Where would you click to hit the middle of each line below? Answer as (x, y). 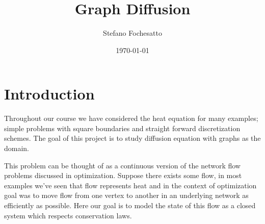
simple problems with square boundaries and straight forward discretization (122, 128)
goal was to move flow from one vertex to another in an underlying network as (126, 195)
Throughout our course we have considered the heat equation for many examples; (131, 118)
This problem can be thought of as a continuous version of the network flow (122, 165)
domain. (17, 148)
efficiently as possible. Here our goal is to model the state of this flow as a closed (130, 205)
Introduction (49, 94)
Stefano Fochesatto (132, 33)
